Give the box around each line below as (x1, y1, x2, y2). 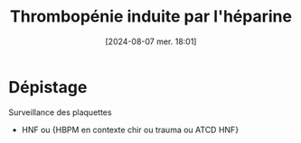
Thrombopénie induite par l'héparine (9, 6, 293, 27)
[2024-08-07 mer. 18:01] (105, 36, 197, 47)
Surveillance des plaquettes (8, 106, 112, 118)
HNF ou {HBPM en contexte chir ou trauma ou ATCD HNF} (21, 124, 240, 135)
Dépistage (8, 76, 88, 97)
